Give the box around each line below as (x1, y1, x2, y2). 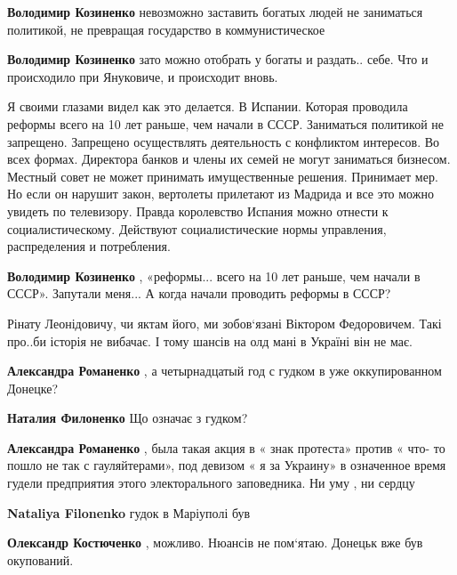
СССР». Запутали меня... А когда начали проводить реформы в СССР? (7, 284, 391, 303)
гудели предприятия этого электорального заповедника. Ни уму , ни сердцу (7, 474, 415, 492)
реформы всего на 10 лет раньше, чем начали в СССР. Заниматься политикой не (7, 114, 445, 133)
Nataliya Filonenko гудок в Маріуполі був (7, 503, 251, 522)
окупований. (7, 550, 74, 569)
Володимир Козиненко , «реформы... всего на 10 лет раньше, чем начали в (7, 266, 421, 285)
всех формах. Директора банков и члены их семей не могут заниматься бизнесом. (7, 150, 451, 168)
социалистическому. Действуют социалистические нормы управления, (7, 219, 387, 238)
